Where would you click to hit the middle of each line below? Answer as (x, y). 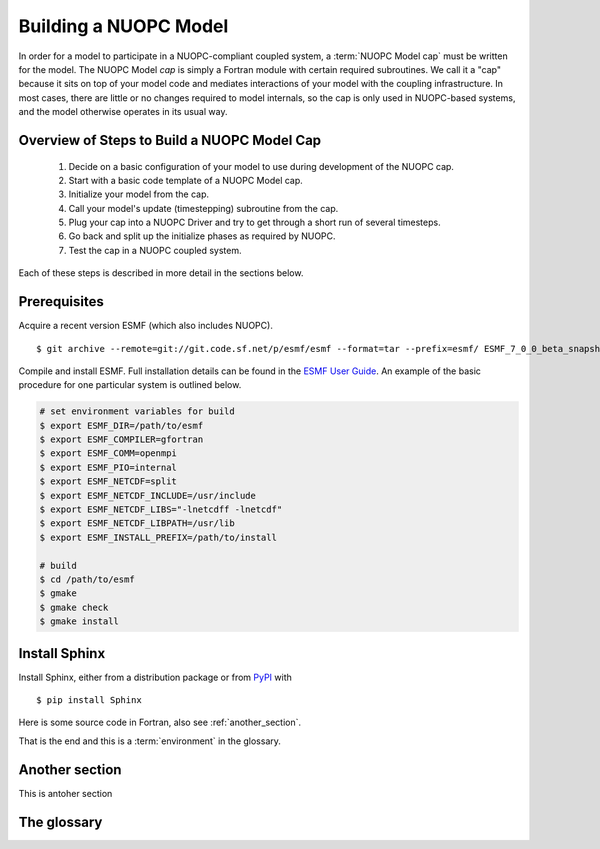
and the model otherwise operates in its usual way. (123, 112)
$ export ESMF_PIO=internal (108, 467)
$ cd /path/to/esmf (87, 579)
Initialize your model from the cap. (139, 194)
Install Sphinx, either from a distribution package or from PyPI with (155, 677)
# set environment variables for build (137, 411)
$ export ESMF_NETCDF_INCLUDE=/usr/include (148, 495)
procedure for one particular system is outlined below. (130, 385)
